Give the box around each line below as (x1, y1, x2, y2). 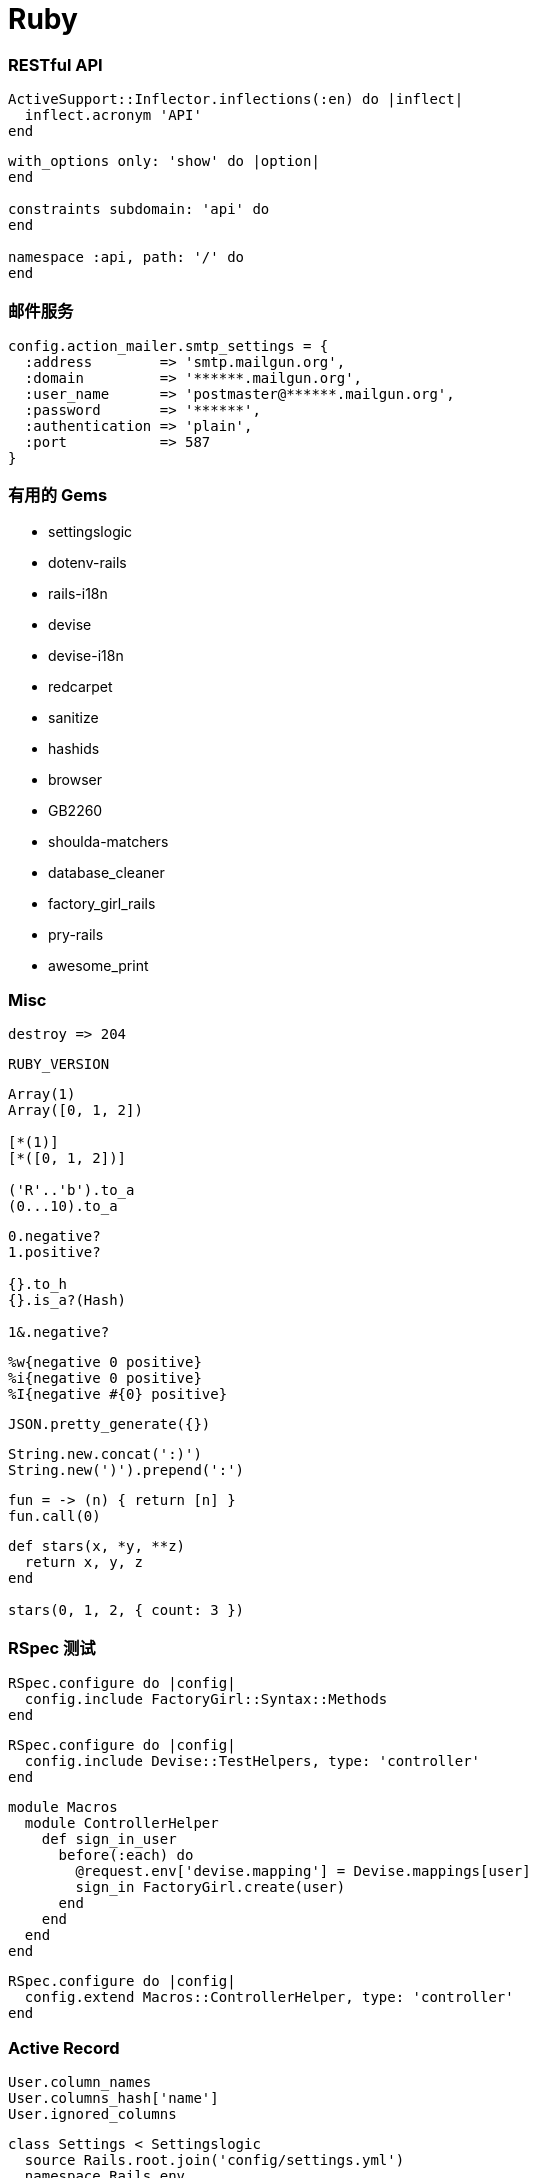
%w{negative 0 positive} (8, 1354, 202, 1371)
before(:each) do (58, 1847, 194, 1864)
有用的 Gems (8, 485, 108, 506)
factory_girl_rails (48, 894, 156, 912)
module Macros (8, 1799, 118, 1816)
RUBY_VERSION (8, 1056, 110, 1073)
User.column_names (8, 2073, 152, 2090)
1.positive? (8, 1244, 101, 1261)
